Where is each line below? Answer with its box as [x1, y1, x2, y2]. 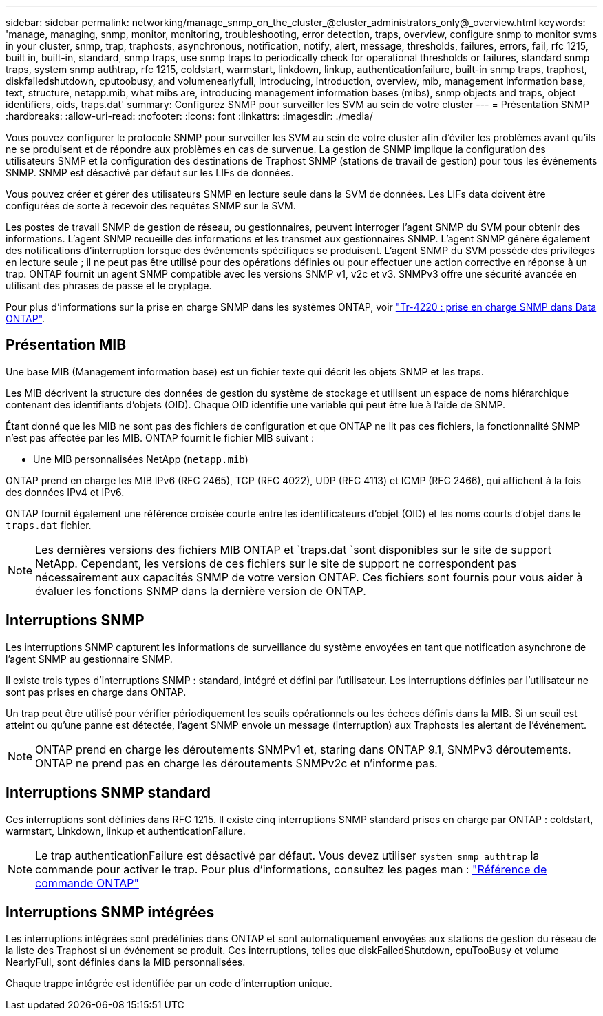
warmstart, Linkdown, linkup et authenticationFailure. [6, 825, 246, 837]
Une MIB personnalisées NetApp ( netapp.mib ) [33, 453, 248, 465]
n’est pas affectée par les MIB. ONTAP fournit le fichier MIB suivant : [6, 431, 314, 444]
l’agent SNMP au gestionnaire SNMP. [6, 652, 173, 665]
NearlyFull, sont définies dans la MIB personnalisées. [6, 956, 246, 968]
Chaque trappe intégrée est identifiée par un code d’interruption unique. [6, 977, 332, 990]
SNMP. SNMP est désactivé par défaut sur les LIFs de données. [6, 167, 294, 178]
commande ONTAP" [35, 875, 139, 890]
